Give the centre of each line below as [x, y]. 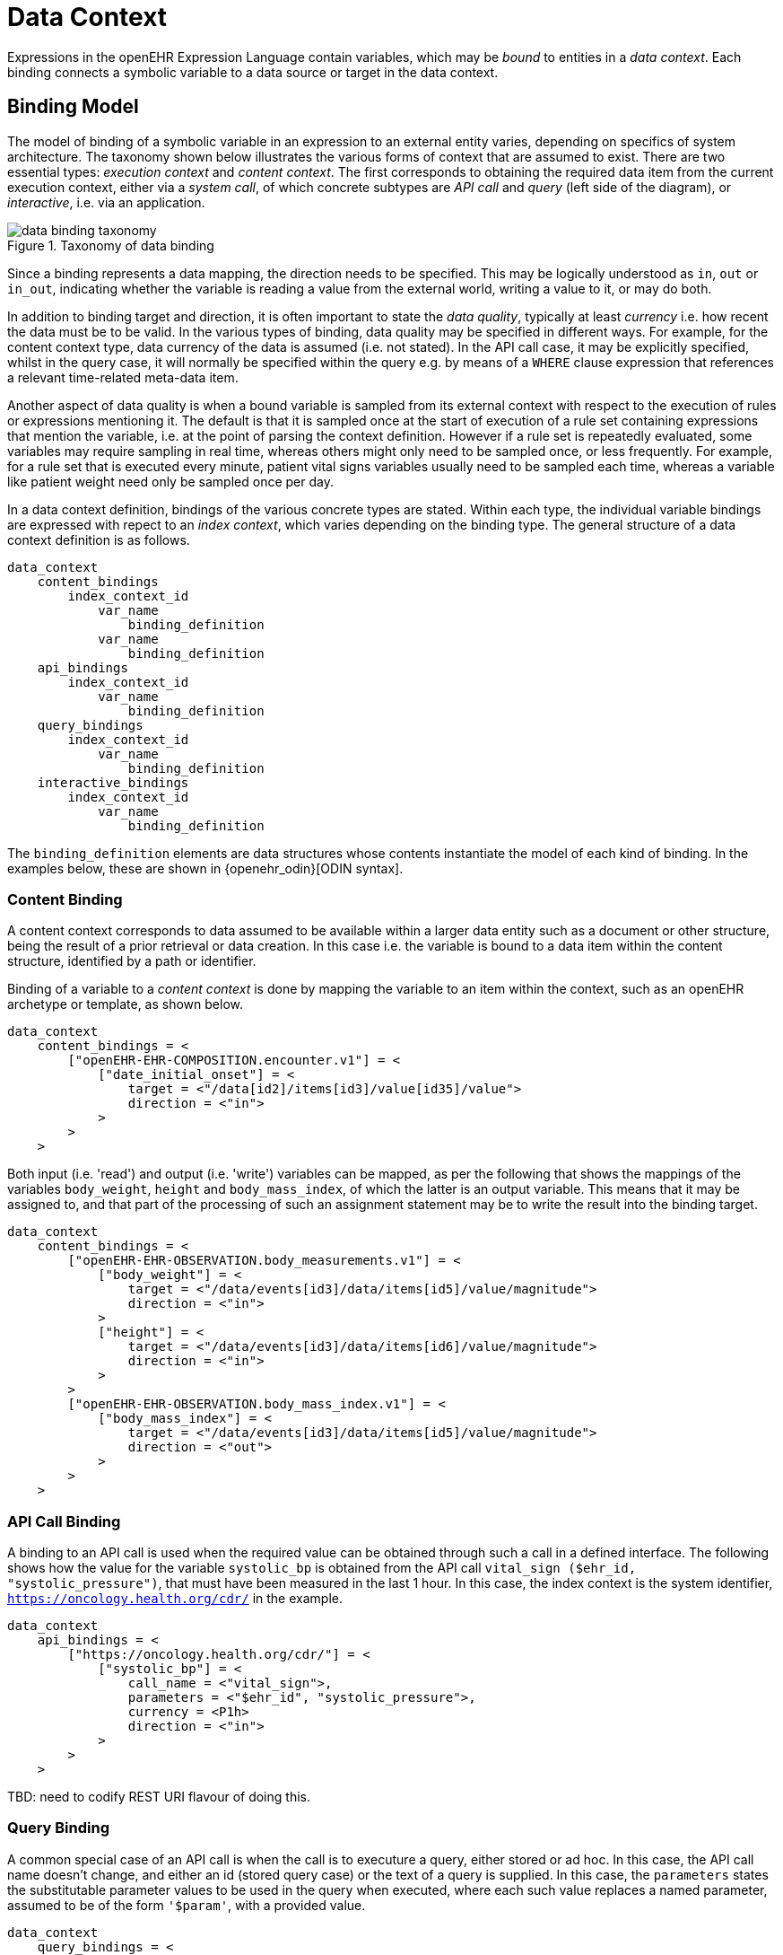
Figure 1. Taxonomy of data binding [111, 245]
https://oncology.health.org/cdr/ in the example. [175, 1599]
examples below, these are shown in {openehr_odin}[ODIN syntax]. [205, 868]
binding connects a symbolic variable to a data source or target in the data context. [253, 72]
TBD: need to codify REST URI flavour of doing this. [159, 1797]
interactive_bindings [113, 782]
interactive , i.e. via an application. [106, 202]
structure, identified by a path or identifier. [132, 961]
